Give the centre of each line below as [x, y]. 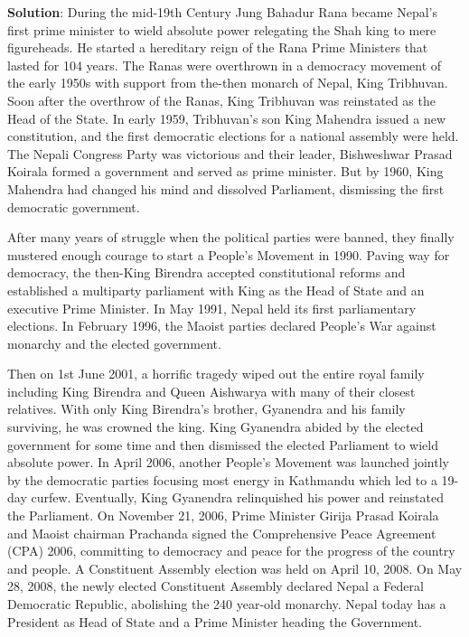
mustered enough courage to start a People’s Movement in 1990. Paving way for [229, 254]
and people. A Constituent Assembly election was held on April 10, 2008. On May [235, 568]
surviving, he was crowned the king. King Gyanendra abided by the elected [216, 427]
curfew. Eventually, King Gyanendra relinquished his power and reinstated [238, 497]
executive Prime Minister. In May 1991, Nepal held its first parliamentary [212, 308]
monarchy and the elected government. [114, 343]
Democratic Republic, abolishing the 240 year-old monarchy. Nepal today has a [227, 604]
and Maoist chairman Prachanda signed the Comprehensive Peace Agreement [222, 533]
